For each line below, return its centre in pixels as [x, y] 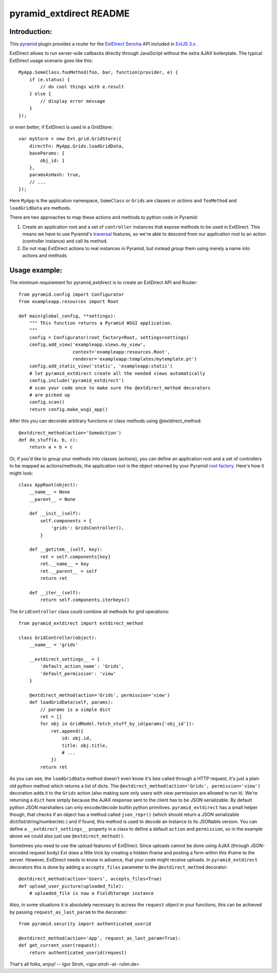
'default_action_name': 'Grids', [82, 666]
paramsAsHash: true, [55, 175]
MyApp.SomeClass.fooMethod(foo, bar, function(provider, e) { [98, 72]
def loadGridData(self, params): [71, 702]
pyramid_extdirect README [70, 13]
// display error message [73, 101]
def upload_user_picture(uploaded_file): [71, 886]
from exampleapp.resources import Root [69, 301]
